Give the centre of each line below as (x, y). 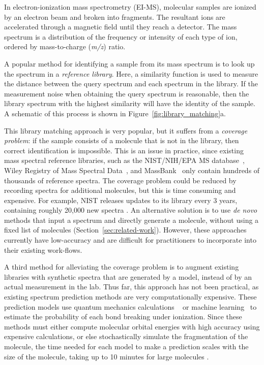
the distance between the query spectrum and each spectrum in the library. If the (131, 84)
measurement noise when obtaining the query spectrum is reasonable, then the (127, 93)
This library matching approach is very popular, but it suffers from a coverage (126, 130)
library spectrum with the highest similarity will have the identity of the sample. (130, 103)
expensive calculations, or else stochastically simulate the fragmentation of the (126, 336)
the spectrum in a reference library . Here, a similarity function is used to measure (131, 73)
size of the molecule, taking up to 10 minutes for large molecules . (107, 356)
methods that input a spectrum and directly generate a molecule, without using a (131, 220)
